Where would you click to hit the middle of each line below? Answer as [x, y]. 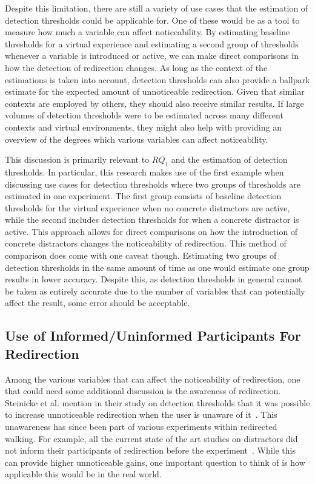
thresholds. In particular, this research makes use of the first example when [144, 172]
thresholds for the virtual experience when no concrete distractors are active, [148, 207]
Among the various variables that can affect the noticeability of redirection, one [153, 379]
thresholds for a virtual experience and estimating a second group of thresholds [152, 43]
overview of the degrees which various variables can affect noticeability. [137, 139]
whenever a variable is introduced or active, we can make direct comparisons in [152, 56]
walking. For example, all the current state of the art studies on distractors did [151, 438]
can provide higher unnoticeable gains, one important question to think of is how [155, 462]
